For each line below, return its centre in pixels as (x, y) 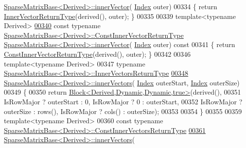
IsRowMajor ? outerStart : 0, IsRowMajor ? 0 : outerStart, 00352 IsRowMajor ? (123, 101)
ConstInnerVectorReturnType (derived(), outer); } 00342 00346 (97, 54)
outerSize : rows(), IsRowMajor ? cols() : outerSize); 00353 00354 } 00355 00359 (123, 111)
